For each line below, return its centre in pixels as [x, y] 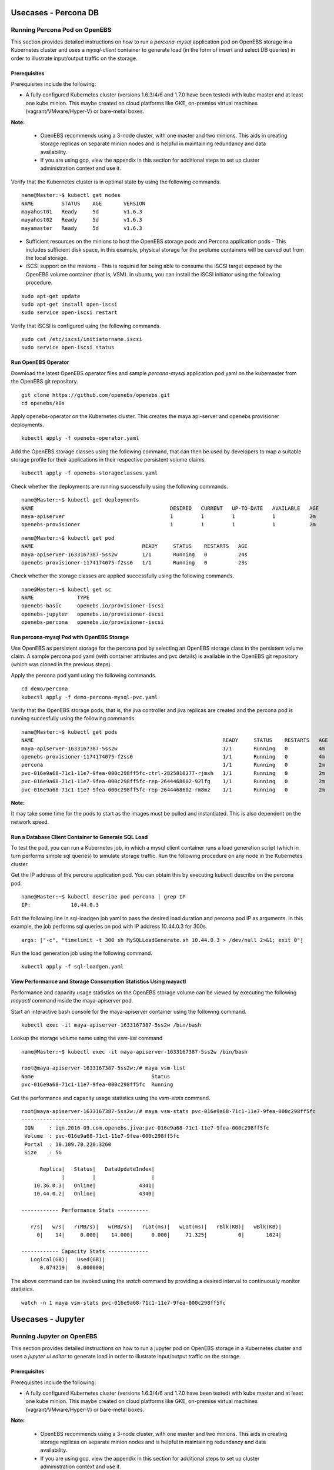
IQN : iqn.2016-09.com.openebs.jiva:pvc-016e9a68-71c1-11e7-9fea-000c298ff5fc [147, 1128]
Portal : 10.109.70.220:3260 [68, 1144]
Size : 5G [43, 1152]
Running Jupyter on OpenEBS [54, 1337]
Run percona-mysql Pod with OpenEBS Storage [70, 637]
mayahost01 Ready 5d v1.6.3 [82, 212]
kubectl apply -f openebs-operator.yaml [80, 438]
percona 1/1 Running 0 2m [173, 765]
